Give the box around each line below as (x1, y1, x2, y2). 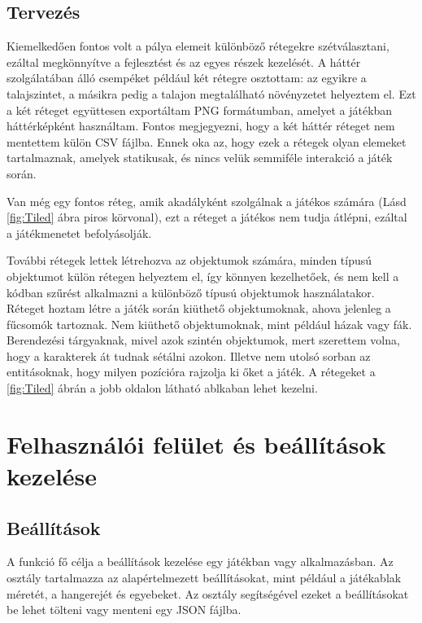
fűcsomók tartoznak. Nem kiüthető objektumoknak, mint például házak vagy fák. (7, 315, 412, 332)
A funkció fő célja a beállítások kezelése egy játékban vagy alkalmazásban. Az (7, 553, 394, 570)
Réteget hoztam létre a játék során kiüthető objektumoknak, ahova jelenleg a (7, 300, 391, 317)
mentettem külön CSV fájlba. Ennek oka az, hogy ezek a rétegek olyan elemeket (7, 133, 407, 150)
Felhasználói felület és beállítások (7, 427, 386, 460)
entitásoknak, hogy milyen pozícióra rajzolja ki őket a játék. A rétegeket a (7, 363, 376, 380)
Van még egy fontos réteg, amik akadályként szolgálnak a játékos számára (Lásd (7, 192, 407, 209)
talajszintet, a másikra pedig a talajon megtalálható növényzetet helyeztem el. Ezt (7, 85, 416, 102)
